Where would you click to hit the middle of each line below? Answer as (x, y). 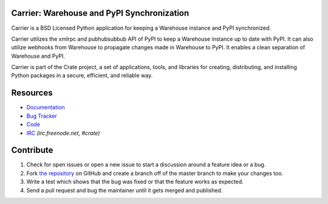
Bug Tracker (42, 116)
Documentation (46, 107)
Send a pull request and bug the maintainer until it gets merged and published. (125, 190)
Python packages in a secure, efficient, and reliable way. (82, 75)
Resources (32, 93)
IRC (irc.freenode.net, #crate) (63, 133)
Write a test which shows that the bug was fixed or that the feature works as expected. (135, 182)
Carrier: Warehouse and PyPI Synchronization (100, 13)
